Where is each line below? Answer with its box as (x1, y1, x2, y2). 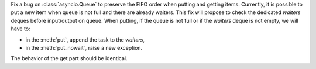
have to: (11, 25, 30, 32)
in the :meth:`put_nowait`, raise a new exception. (25, 44, 143, 51)
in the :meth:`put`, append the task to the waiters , (25, 36, 145, 43)
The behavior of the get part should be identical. (11, 55, 128, 62)
